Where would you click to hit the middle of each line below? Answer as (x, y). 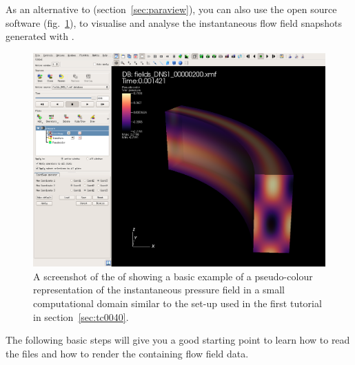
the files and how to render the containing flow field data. (127, 353)
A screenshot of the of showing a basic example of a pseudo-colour (173, 276)
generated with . (40, 36)
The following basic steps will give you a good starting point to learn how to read (178, 340)
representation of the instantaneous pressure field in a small (159, 290)
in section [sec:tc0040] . (81, 316)
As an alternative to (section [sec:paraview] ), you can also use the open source (171, 9)
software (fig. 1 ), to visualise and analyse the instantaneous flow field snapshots (174, 22)
